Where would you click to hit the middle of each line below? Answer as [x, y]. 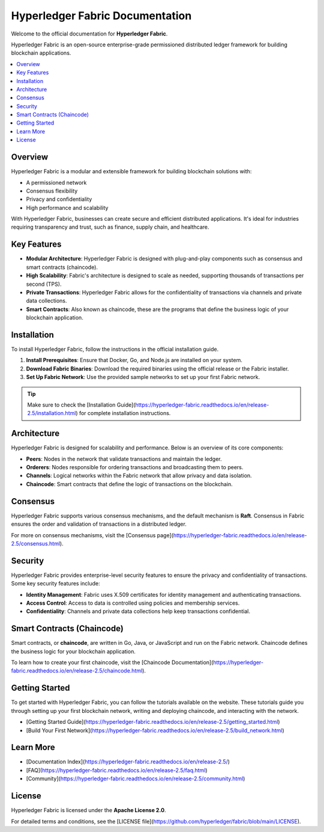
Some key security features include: [55, 584]
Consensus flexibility [52, 191]
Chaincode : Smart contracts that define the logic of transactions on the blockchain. [130, 484]
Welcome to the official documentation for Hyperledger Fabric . [89, 34]
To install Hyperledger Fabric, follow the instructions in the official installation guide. [115, 350]
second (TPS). [44, 284]
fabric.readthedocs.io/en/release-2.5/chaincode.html [77, 671]
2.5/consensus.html [35, 543]
